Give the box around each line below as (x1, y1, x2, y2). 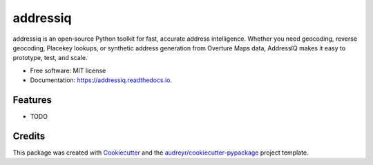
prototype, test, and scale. (12, 54, 88, 62)
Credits (12, 130, 46, 142)
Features (12, 94, 52, 106)
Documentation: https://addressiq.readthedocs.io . (30, 76, 173, 84)
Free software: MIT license (30, 66, 106, 75)
